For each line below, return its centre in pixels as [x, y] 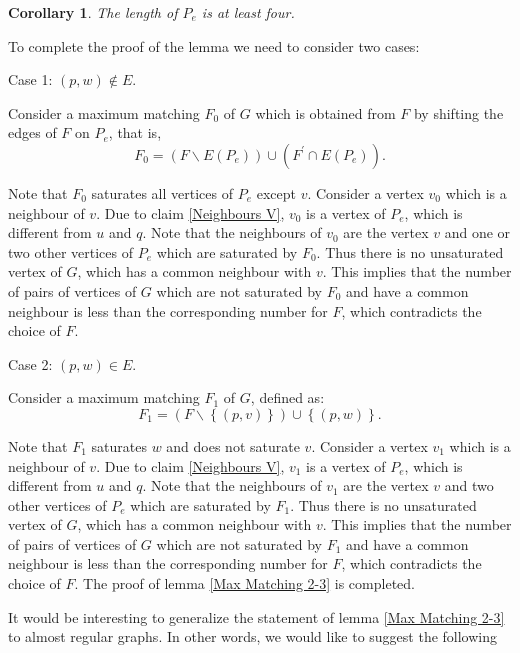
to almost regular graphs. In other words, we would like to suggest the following [253, 636]
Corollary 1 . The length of [93, 12]
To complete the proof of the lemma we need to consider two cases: [214, 45]
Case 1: [30, 79]
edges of [32, 132]
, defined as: [287, 397]
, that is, [135, 132]
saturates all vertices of [162, 192]
